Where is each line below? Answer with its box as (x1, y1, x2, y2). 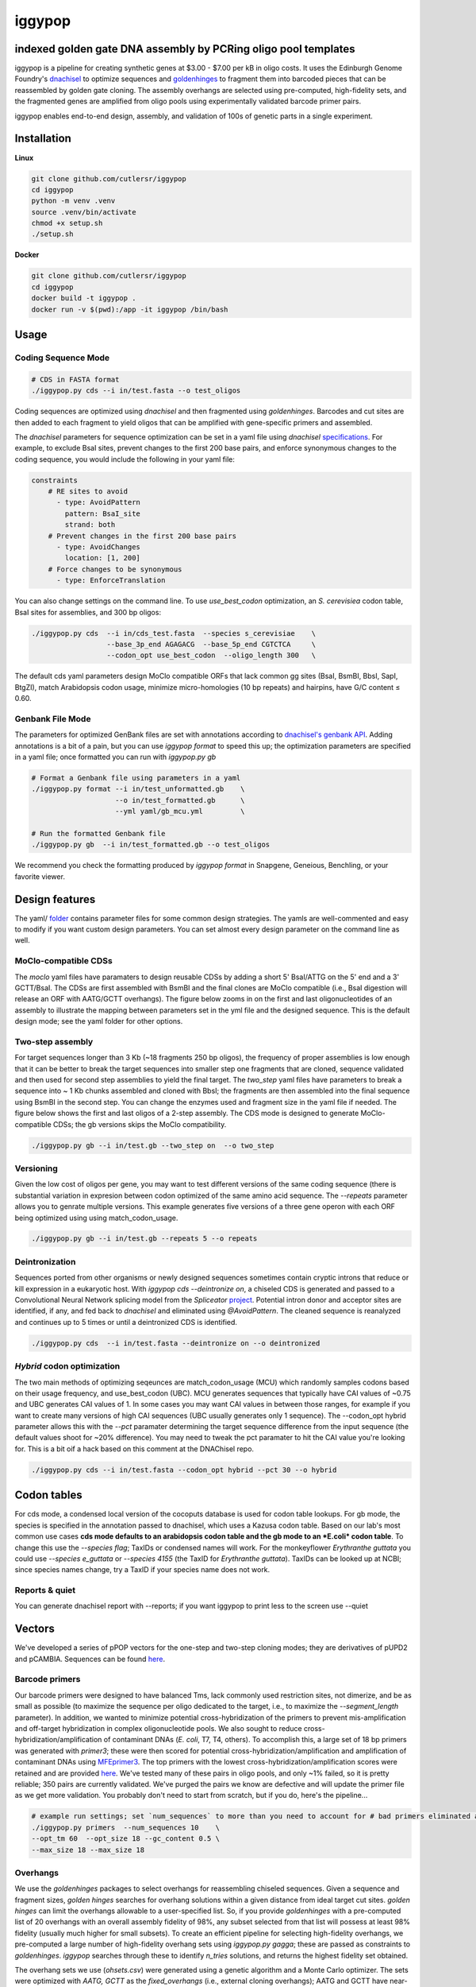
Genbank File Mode (14, 713, 91, 724)
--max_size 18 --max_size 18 (31, 1845, 145, 1854)
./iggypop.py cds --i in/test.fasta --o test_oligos (31, 386, 241, 395)
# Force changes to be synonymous (48, 564, 182, 574)
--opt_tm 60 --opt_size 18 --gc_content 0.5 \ (31, 1834, 220, 1843)
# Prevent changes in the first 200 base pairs (48, 531, 237, 540)
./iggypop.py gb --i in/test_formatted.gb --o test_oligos (31, 840, 271, 850)
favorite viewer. (14, 871, 65, 881)
